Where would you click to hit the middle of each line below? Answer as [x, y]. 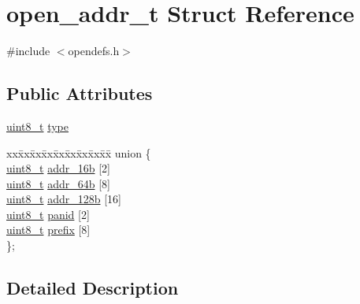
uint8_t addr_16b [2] [58, 168]
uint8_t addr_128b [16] [64, 199]
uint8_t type [37, 126]
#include [28, 51]
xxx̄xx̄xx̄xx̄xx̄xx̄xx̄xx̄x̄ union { [79, 152]
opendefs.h [94, 51]
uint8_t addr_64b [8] [58, 183]
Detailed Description [93, 288]
